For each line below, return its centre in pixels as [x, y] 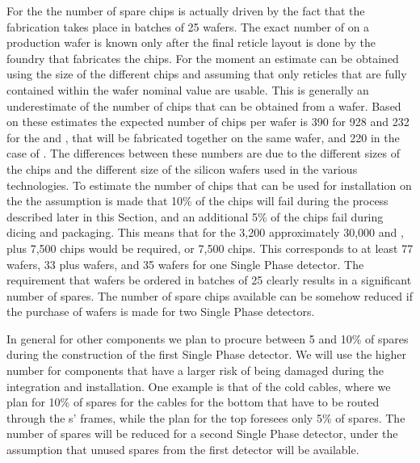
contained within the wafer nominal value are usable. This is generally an [188, 89]
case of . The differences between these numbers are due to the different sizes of [204, 153]
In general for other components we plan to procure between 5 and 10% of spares [208, 338]
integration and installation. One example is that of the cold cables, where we [199, 386]
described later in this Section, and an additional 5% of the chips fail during [195, 216]
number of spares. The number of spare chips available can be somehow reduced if [210, 295]
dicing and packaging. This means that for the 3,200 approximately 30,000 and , [205, 232]
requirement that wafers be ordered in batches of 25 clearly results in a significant [209, 280]
